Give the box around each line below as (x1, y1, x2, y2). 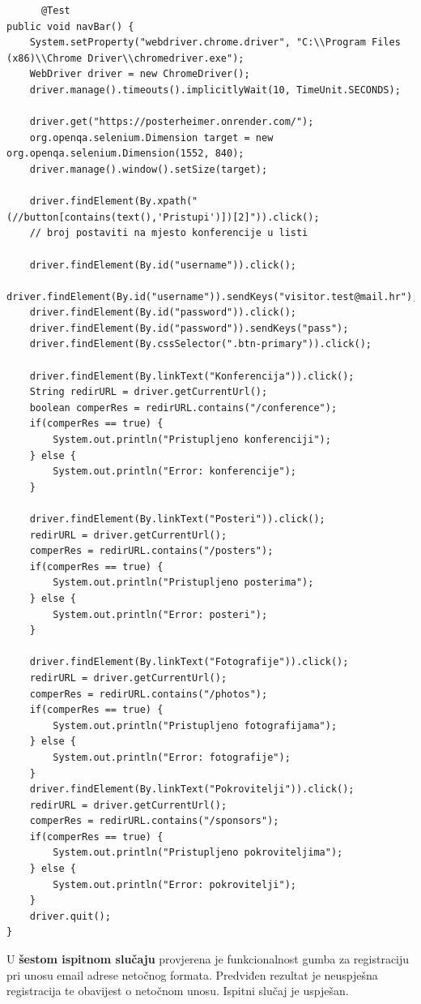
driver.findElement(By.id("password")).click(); (29, 307, 296, 319)
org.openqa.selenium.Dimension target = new (29, 131, 274, 144)
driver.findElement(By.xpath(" (29, 195, 198, 208)
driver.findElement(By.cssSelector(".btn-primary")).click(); (29, 338, 372, 350)
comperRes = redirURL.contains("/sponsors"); (29, 815, 279, 827)
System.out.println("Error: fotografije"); (53, 751, 291, 763)
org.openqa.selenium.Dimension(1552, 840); (6, 148, 245, 160)
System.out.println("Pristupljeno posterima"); (53, 577, 314, 589)
